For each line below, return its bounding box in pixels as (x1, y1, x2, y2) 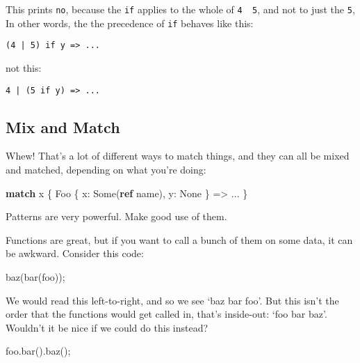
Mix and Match (6, 116, 120, 137)
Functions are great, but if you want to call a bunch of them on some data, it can (6, 232, 353, 247)
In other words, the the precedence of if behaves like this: (6, 15, 254, 30)
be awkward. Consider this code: (6, 246, 144, 261)
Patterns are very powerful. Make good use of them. (6, 209, 227, 224)
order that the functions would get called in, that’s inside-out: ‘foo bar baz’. (6, 307, 327, 321)
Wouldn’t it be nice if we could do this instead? (6, 320, 208, 334)
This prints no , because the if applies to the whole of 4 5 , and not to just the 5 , (6, 2, 355, 16)
